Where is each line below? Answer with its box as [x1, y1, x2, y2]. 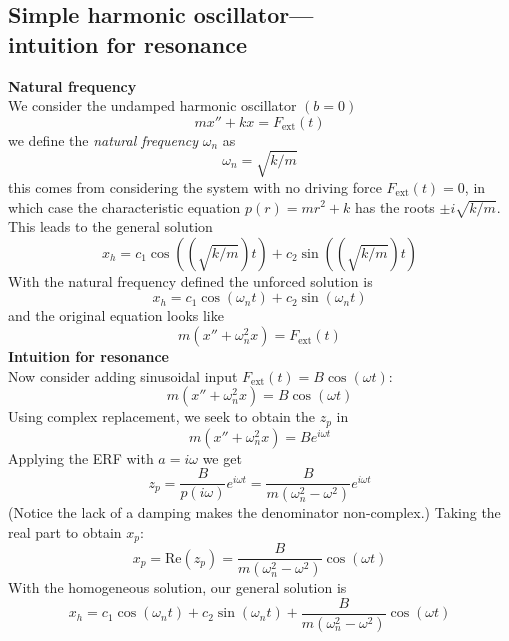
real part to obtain [8, 521, 122, 542]
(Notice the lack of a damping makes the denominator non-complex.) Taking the [8, 502, 501, 523]
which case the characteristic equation [8, 196, 241, 217]
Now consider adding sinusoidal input [8, 365, 238, 386]
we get [202, 447, 242, 468]
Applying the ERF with [8, 447, 154, 468]
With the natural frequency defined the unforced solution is [8, 270, 373, 291]
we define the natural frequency [8, 129, 199, 150]
